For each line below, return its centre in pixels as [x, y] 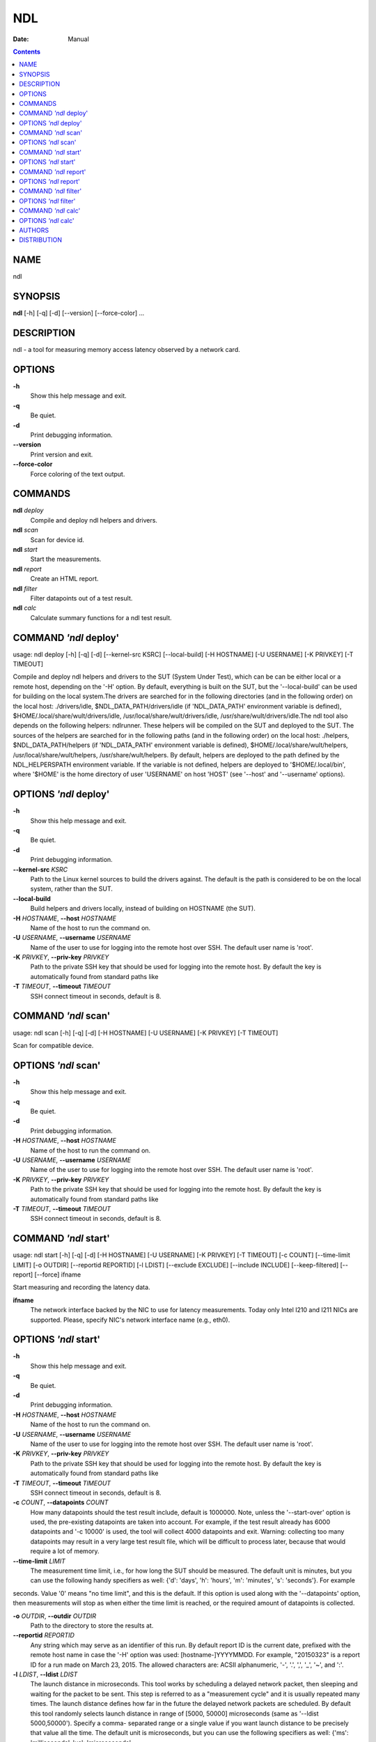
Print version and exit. [62, 454]
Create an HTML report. [64, 579]
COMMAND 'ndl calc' [50, 211]
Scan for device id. [57, 539]
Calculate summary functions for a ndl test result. [101, 617]
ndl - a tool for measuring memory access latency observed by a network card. [126, 350]
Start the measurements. [66, 559]
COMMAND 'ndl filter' [50, 191]
